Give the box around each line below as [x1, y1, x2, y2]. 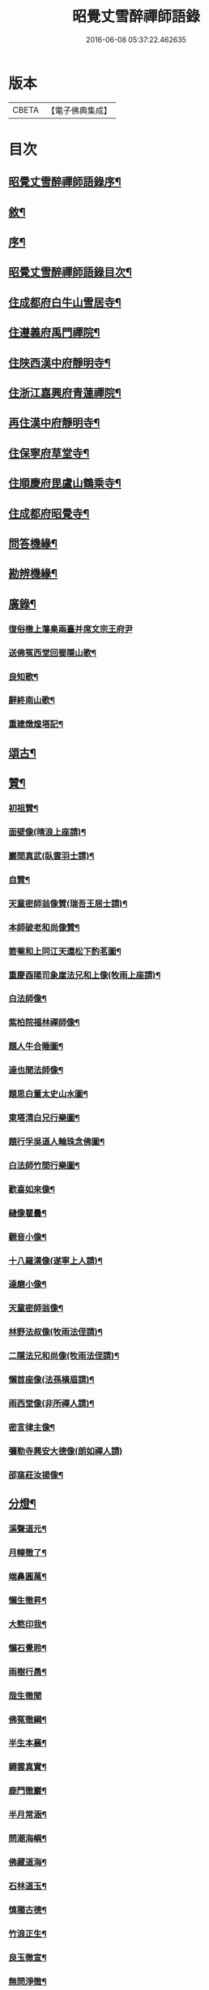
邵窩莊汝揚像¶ [8, 1469, 63, 1480]
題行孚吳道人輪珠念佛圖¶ [8, 1136, 105, 1147]
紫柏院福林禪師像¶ [8, 1017, 80, 1028]
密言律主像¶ [8, 1422, 55, 1433]
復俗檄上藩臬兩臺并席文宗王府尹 [8, 623, 134, 634]
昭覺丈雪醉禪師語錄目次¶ [8, 265, 132, 279]
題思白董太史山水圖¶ [8, 1089, 89, 1100]
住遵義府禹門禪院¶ [8, 326, 100, 339]
